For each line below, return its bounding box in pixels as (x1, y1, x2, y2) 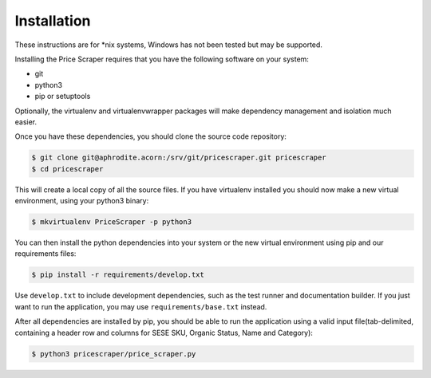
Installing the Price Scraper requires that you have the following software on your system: (14, 54, 309, 64)
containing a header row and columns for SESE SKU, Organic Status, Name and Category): (14, 328, 313, 337)
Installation (14, 12, 91, 30)
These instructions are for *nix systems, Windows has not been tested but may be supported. (14, 40, 323, 49)
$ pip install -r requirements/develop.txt (31, 270, 205, 279)
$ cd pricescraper (31, 164, 104, 173)
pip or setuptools (34, 92, 91, 101)
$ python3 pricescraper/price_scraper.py (31, 349, 196, 358)
